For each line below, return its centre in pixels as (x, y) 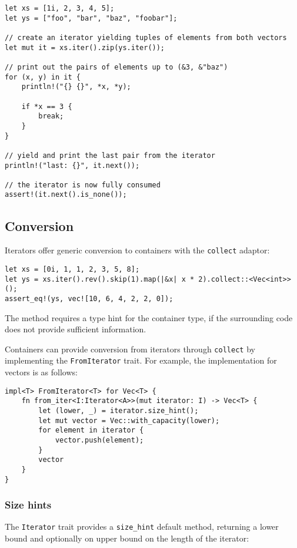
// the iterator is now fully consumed (83, 185)
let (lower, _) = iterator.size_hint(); (119, 411)
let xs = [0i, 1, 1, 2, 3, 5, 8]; (72, 269)
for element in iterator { (91, 430)
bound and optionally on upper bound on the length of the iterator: (127, 538)
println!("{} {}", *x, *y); (76, 87)
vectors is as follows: (41, 372)
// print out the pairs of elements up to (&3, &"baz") (116, 67)
